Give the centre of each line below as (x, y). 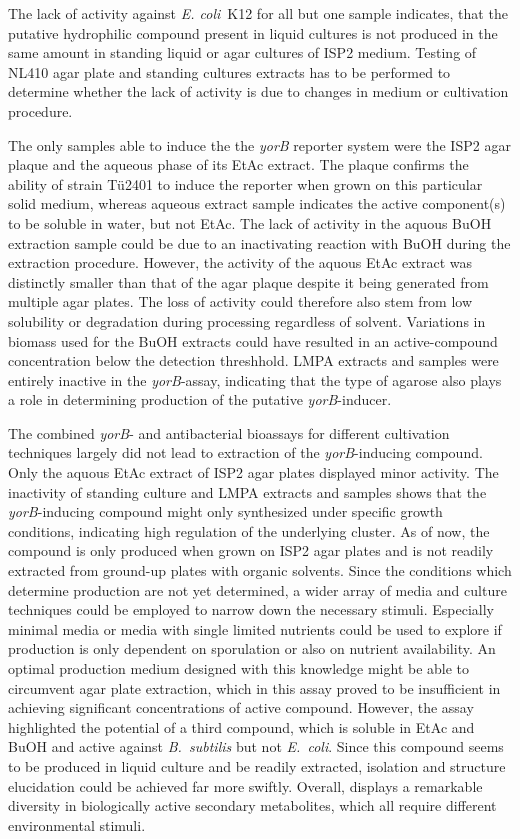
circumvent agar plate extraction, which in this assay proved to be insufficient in (254, 687)
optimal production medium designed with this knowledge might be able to (239, 668)
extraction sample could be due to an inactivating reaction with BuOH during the (259, 242)
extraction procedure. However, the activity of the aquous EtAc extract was (240, 262)
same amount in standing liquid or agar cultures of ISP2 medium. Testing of (242, 52)
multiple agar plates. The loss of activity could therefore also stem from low (240, 301)
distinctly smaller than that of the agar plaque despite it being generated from (248, 281)
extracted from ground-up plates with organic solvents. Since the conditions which (260, 570)
